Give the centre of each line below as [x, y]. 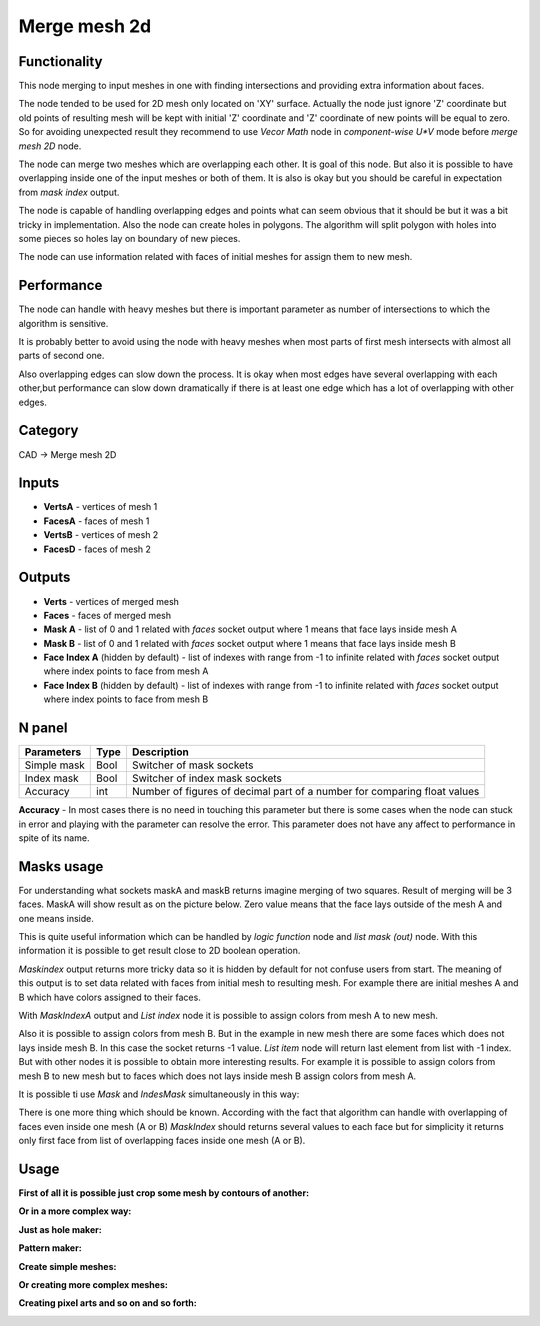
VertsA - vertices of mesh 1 [100, 507]
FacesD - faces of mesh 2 [97, 549]
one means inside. [56, 918]
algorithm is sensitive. [63, 323]
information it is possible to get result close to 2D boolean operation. [159, 951]
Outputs [44, 577]
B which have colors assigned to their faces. [110, 997]
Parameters [53, 752]
